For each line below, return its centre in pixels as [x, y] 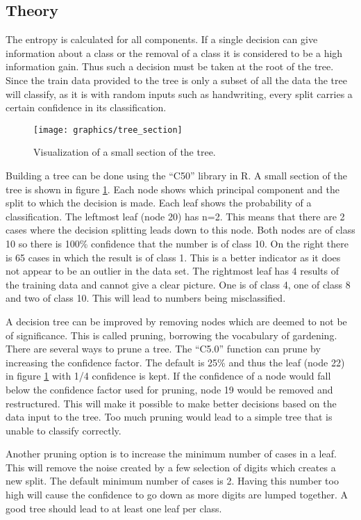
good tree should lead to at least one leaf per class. [114, 508]
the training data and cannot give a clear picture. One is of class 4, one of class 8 [178, 284]
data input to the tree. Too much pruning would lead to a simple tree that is [169, 417]
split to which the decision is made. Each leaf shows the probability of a [159, 203]
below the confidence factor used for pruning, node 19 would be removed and [169, 389]
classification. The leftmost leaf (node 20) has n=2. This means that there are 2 [175, 216]
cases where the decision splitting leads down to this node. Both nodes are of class [180, 230]
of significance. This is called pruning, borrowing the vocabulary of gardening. [171, 335]
